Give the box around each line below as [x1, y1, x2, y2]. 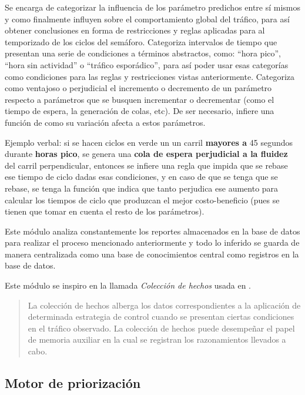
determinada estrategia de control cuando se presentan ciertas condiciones [28, 310, 294, 323]
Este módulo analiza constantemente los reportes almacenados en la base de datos [5, 225, 300, 237]
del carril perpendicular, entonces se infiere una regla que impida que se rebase [5, 159, 288, 171]
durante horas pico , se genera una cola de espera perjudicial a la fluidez [5, 148, 288, 160]
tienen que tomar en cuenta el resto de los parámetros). [5, 205, 205, 217]
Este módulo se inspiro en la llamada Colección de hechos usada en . [5, 279, 252, 292]
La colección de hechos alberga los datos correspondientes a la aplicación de [28, 299, 301, 311]
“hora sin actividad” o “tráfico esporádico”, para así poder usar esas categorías [5, 58, 289, 71]
